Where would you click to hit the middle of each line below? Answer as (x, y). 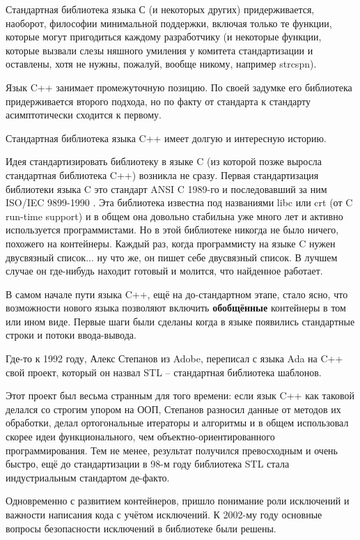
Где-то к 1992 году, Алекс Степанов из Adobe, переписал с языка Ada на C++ (174, 358)
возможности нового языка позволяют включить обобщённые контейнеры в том (176, 308)
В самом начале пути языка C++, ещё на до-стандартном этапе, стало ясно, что (177, 294)
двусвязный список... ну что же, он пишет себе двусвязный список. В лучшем (172, 257)
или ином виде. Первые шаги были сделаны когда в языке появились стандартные (180, 321)
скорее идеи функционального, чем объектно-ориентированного (140, 437)
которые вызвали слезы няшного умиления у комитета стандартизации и (159, 50)
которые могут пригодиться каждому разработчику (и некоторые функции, (164, 37)
